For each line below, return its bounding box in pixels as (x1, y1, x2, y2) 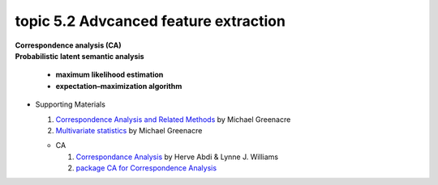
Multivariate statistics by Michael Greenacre (55, 125, 203, 135)
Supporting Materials (35, 99, 105, 109)
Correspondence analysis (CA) (15, 40, 122, 50)
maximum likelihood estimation (55, 69, 164, 80)
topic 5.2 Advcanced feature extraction (15, 12, 286, 30)
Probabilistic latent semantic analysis (15, 51, 145, 61)
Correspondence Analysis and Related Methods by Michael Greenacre (55, 114, 291, 124)
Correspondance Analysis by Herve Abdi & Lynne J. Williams (75, 152, 279, 162)
